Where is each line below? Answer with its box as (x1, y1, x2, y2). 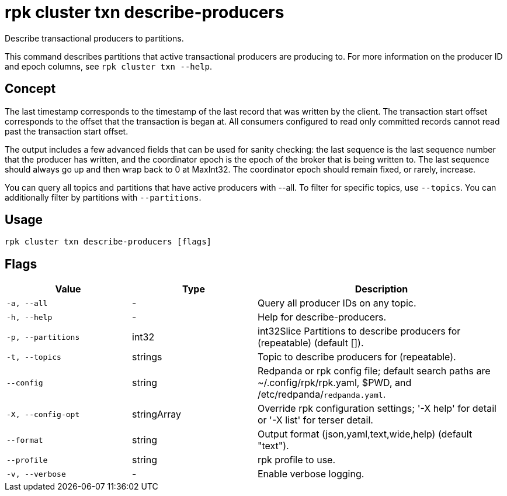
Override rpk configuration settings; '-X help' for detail (258, 402, 496, 415)
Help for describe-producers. (258, 311, 387, 323)
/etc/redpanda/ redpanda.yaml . (258, 388, 386, 401)
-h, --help (6, 312, 53, 322)
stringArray (132, 408, 182, 421)
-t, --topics (6, 352, 61, 361)
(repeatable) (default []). (258, 337, 364, 349)
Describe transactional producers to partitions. (5, 33, 184, 43)
